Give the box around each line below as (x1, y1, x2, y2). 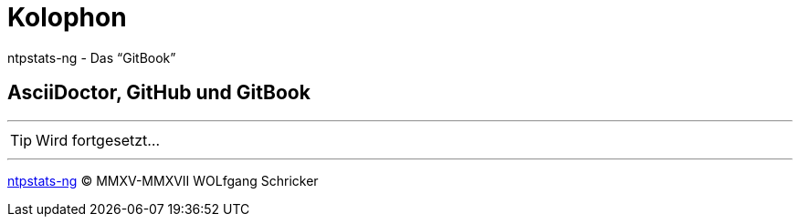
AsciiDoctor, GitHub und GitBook (7, 81, 311, 105)
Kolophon (7, 2, 127, 33)
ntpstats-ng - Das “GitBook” (7, 49, 176, 66)
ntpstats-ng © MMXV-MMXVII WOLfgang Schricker (7, 172, 319, 188)
